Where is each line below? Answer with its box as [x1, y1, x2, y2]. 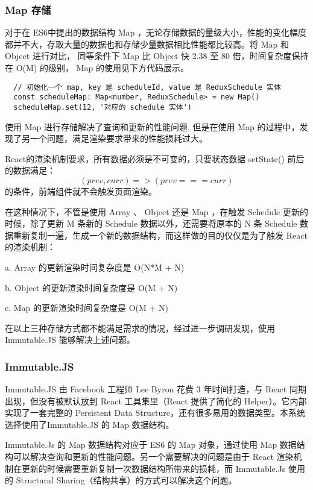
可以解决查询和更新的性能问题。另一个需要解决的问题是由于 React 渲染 [13, 450, 294, 463]
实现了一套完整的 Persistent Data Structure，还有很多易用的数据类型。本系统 [5, 406, 306, 419]
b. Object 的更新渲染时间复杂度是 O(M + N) [5, 281, 178, 294]
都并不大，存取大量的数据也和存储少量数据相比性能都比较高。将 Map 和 [5, 37, 289, 50]
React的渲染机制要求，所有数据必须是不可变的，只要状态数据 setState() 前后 [5, 152, 305, 165]
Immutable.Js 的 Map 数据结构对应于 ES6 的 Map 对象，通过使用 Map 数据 [5, 438, 297, 451]
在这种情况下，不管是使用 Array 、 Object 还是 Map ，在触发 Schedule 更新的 [5, 205, 308, 218]
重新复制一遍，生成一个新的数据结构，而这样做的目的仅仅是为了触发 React [13, 228, 308, 241]
